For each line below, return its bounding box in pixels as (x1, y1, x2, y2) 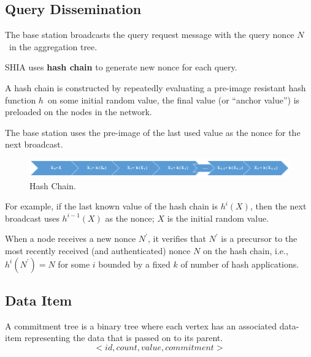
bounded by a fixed (98, 257, 171, 270)
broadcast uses (5, 211, 60, 224)
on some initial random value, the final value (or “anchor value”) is (47, 93, 300, 106)
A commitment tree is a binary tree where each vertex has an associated (5, 319, 277, 332)
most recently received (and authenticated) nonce (5, 244, 191, 257)
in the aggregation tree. (9, 40, 98, 53)
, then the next (250, 200, 307, 212)
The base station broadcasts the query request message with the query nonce (5, 28, 294, 41)
